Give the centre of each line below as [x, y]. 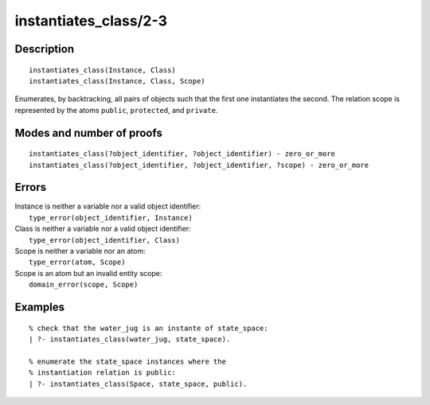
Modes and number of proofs [88, 132]
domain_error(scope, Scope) [84, 285]
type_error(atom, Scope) [77, 262]
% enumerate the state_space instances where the [128, 361]
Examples [40, 307]
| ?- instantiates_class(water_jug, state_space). [130, 339]
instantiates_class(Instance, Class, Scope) [117, 81]
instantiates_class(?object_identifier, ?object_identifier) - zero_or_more [182, 154]
